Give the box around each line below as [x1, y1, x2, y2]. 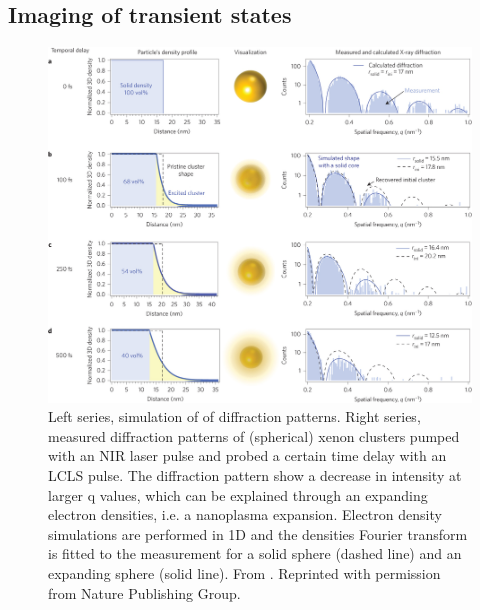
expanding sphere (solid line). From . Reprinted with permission [48, 562, 441, 583]
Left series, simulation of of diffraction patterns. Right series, [48, 406, 421, 427]
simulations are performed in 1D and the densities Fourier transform [48, 523, 468, 544]
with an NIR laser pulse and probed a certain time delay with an [48, 445, 447, 466]
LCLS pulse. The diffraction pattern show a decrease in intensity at [48, 465, 462, 485]
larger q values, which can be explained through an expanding [48, 484, 428, 505]
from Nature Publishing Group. [48, 582, 241, 603]
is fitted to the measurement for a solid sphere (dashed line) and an [48, 543, 462, 564]
